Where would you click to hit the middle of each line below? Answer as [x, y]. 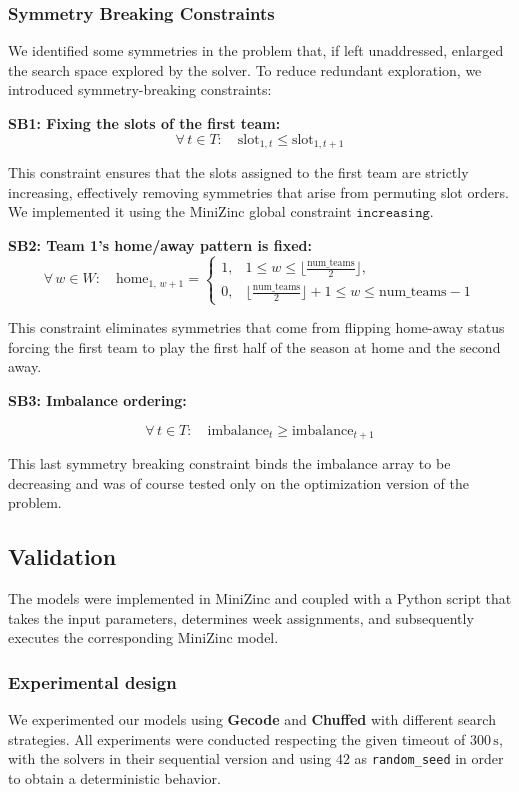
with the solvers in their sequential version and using [170, 758]
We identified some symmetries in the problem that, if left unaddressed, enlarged [256, 50]
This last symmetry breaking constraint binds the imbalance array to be [229, 463]
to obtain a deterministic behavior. [114, 777]
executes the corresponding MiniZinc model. [143, 637]
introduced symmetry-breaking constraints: [140, 89]
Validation [62, 556]
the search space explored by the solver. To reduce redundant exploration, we [245, 69]
